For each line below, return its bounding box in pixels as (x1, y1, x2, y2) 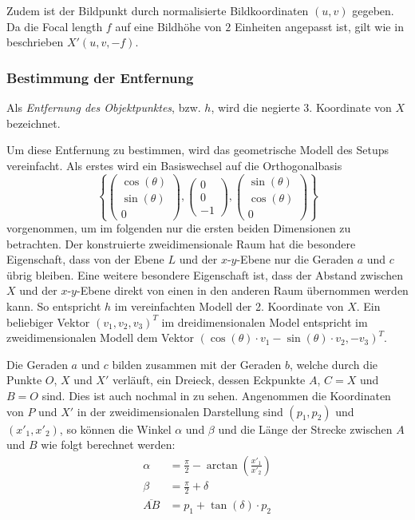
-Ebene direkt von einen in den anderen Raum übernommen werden (76, 282, 409, 299)
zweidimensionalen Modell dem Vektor (6, 329, 195, 346)
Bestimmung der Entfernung (6, 67, 194, 87)
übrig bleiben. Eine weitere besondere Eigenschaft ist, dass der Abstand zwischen (6, 266, 403, 283)
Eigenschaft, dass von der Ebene (6, 251, 164, 268)
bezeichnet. (6, 114, 61, 131)
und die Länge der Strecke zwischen (218, 420, 393, 437)
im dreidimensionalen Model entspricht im (161, 313, 368, 330)
